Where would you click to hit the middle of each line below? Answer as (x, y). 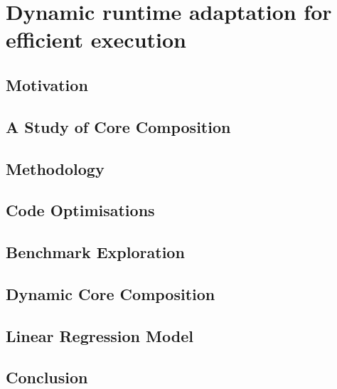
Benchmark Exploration (95, 252)
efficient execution (96, 39)
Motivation (47, 84)
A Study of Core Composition (118, 126)
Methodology (55, 168)
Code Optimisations (80, 210)
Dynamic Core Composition (111, 293)
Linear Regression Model (100, 335)
